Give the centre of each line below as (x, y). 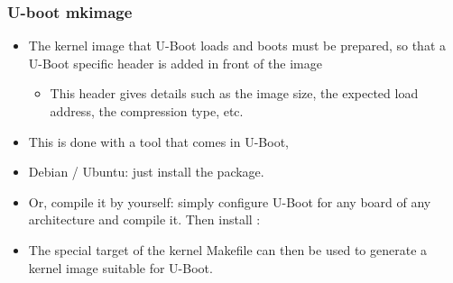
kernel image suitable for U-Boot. (120, 267)
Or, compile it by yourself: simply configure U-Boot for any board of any (230, 201)
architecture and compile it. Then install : (144, 219)
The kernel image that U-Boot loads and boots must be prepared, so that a (237, 46)
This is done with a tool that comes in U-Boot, (158, 141)
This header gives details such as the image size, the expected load (234, 93)
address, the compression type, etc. (147, 111)
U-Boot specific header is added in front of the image (175, 63)
